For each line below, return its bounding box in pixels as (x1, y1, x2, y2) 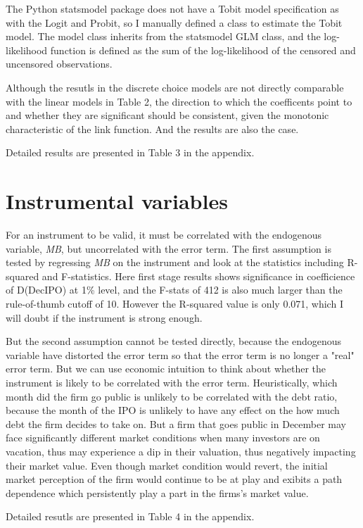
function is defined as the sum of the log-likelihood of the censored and (50, 42, 356, 57)
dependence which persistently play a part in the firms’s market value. (6, 485, 309, 500)
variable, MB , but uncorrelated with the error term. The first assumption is (6, 241, 331, 256)
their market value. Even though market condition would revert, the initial (6, 458, 328, 472)
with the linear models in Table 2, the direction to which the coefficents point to (6, 94, 352, 108)
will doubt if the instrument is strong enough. (6, 310, 203, 325)
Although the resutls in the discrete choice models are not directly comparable (6, 80, 344, 94)
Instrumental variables (6, 187, 228, 215)
